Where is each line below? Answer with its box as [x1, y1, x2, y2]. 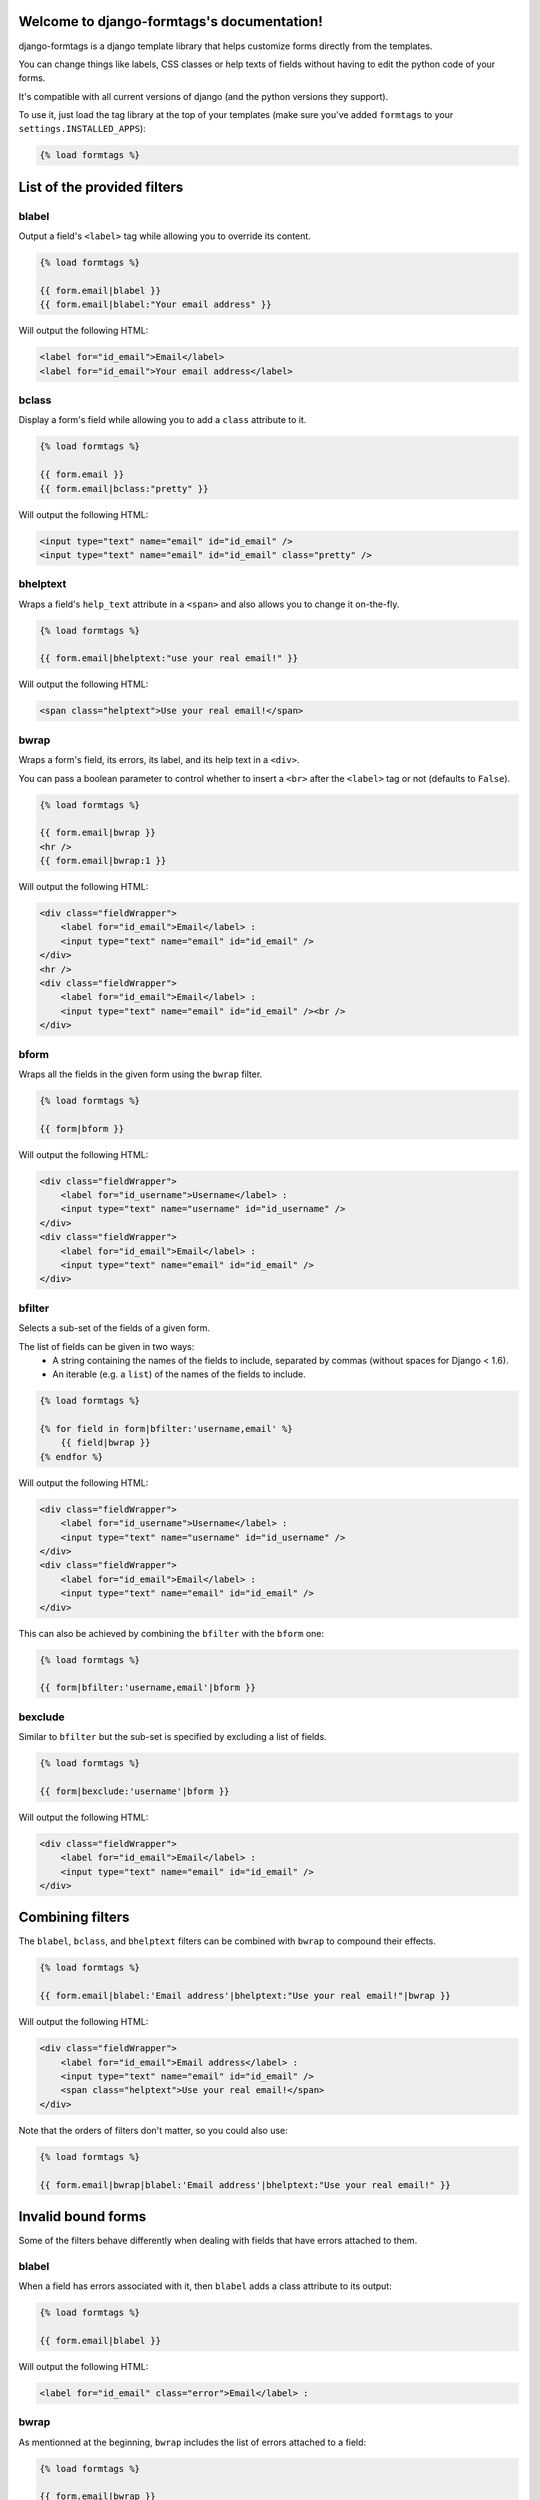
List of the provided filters [18, 178, 184, 195]
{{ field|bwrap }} [60, 1437, 151, 1449]
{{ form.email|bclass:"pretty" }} [39, 483, 209, 494]
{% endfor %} [39, 1451, 104, 1462]
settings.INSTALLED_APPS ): [18, 123, 147, 135]
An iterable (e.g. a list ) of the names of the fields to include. [52, 1368, 307, 1380]
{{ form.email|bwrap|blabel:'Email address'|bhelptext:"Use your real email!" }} [39, 2179, 452, 2190]
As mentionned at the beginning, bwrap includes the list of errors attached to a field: [18, 2436, 367, 2448]
